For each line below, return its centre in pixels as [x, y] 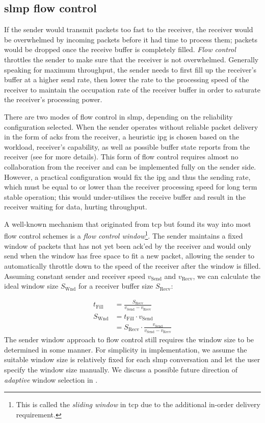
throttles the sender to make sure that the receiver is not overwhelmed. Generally [131, 59]
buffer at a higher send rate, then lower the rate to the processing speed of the [127, 79]
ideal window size [31, 286]
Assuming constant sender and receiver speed [75, 276]
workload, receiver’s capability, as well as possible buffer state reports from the [127, 146]
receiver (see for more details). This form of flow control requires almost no [121, 157]
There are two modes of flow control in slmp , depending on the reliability [118, 116]
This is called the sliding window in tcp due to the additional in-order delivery [138, 404]
